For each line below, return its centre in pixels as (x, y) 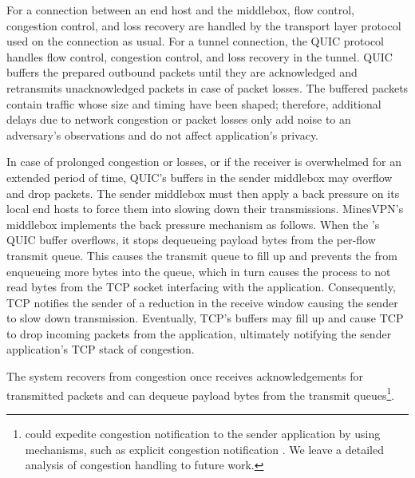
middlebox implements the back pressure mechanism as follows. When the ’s (193, 224)
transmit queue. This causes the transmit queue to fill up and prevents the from (202, 255)
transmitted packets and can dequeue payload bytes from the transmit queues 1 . (201, 393)
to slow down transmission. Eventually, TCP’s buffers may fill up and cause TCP (205, 318)
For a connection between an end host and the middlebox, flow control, (180, 10)
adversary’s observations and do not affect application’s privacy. (163, 134)
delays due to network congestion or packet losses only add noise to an (179, 119)
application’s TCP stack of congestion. (101, 349)
